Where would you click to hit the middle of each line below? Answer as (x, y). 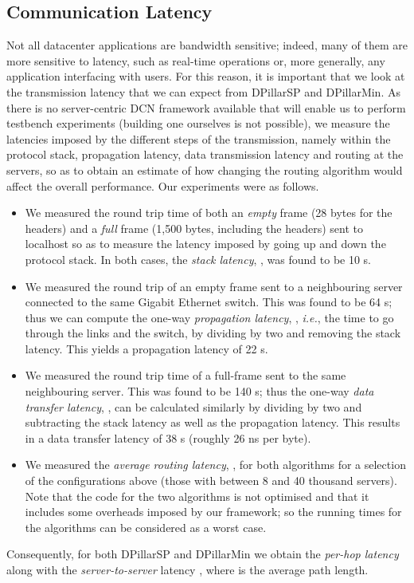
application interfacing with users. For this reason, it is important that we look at (206, 76)
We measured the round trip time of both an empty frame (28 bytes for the (209, 213)
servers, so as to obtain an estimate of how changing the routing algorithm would (205, 169)
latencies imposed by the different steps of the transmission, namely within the (199, 138)
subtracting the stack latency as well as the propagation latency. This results (213, 422)
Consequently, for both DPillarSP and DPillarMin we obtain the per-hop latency (203, 554)
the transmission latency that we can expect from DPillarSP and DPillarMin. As (203, 91)
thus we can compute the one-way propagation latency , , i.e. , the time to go (209, 317)
